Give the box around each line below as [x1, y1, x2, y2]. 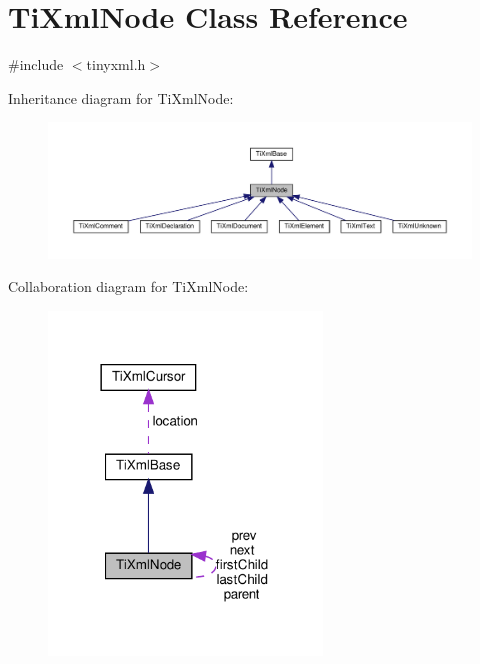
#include [8, 54, 64, 75]
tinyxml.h [86, 54, 146, 75]
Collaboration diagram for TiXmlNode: [8, 276, 249, 297]
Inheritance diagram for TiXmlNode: [8, 87, 234, 108]
